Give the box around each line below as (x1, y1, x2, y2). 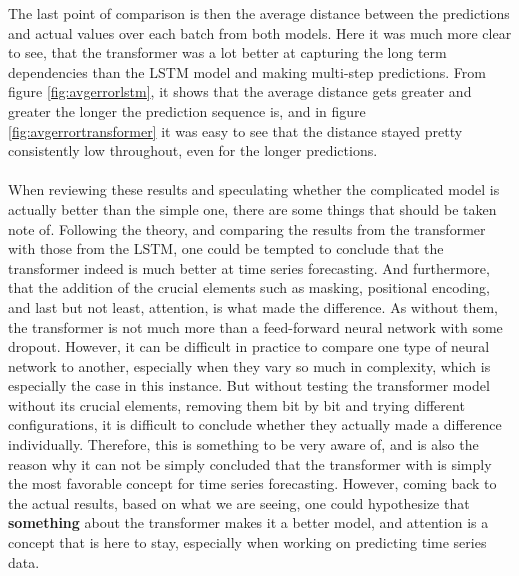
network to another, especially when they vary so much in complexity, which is (8, 355, 491, 376)
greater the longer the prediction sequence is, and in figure (8, 100, 366, 121)
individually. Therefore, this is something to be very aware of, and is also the (8, 434, 479, 455)
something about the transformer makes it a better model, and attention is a (8, 512, 489, 533)
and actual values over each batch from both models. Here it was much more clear (8, 22, 512, 43)
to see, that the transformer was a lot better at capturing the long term (8, 42, 447, 63)
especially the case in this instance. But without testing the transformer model (8, 375, 490, 396)
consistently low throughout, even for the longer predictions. (8, 140, 378, 161)
